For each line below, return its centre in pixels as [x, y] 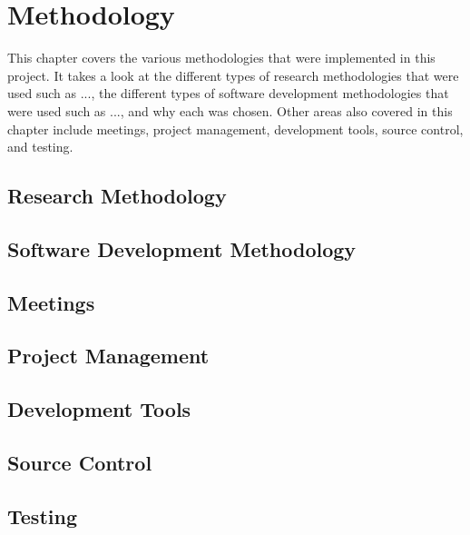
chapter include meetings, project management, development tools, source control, [235, 129]
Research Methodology [117, 196]
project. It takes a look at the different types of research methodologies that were [233, 75]
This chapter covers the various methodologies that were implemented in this [221, 58]
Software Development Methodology [182, 248]
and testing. [40, 147]
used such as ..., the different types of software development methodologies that [228, 93]
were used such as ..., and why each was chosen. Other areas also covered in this [230, 110]
